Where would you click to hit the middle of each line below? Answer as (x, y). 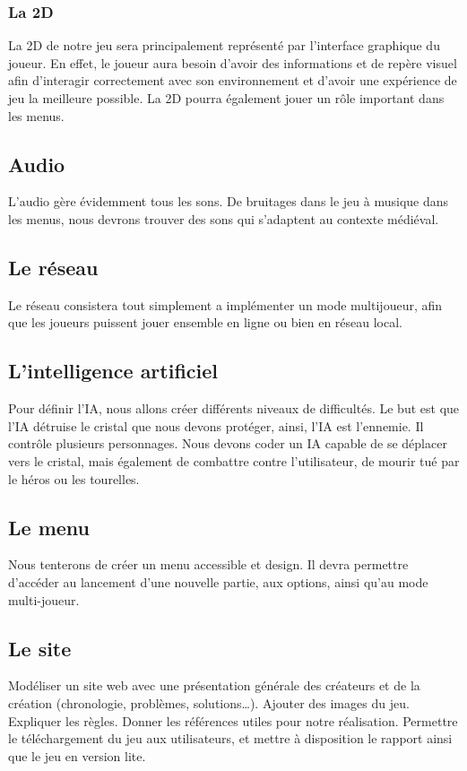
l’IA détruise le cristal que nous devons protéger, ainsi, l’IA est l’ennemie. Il (216, 425)
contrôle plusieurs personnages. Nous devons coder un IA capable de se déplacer (228, 443)
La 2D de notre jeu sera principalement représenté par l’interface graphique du (224, 45)
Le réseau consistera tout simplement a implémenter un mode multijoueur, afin (225, 304)
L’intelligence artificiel (113, 371)
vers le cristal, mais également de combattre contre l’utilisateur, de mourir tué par (234, 460)
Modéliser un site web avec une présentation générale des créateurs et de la (214, 685)
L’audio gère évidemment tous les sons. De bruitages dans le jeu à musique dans (229, 201)
